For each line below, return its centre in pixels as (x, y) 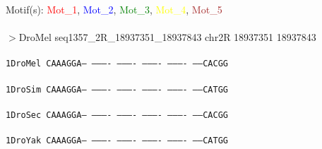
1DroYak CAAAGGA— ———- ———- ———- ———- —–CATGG (117, 141)
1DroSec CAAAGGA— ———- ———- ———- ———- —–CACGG (117, 115)
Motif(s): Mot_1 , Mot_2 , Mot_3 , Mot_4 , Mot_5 (114, 9)
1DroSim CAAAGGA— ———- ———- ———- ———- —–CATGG (117, 89)
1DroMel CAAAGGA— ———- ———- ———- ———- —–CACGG (117, 64)
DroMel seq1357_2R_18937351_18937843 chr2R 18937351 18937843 (167, 37)
